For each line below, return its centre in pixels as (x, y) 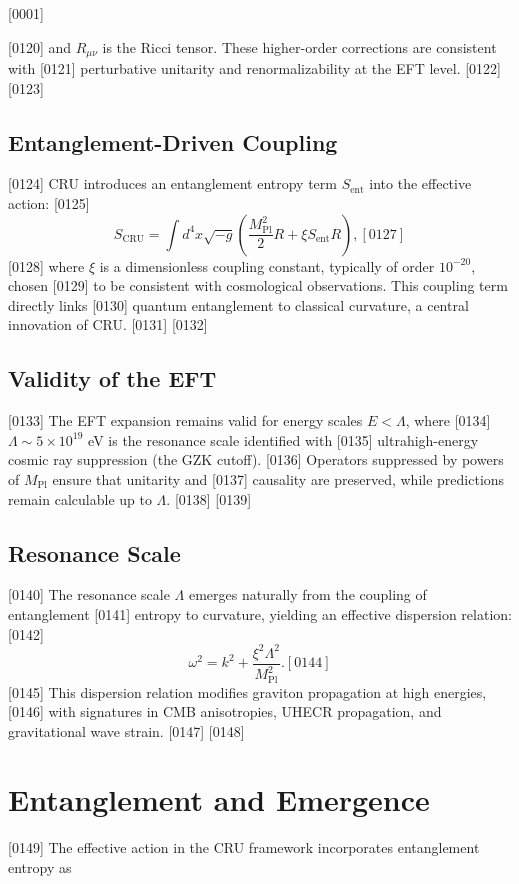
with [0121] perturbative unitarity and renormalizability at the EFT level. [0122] (254, 68)
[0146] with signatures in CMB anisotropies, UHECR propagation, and (225, 711)
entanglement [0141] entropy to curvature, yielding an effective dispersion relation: (260, 613)
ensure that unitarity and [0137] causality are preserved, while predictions (278, 478)
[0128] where (46, 265)
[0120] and (40, 46)
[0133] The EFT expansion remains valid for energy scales (185, 420)
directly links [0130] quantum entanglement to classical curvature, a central (238, 304)
